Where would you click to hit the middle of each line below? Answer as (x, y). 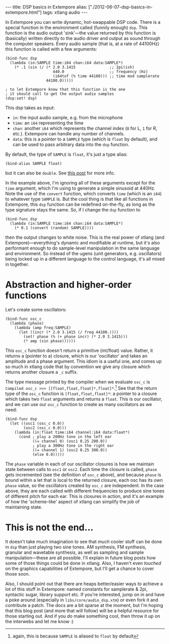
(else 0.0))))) (48, 454)
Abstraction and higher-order (69, 285)
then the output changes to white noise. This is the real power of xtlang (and (85, 237)
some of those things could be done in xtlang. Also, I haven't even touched (83, 563)
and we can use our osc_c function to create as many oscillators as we (79, 404)
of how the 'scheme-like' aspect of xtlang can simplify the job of (73, 502)
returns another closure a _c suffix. (42, 372)
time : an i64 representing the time (48, 123)
